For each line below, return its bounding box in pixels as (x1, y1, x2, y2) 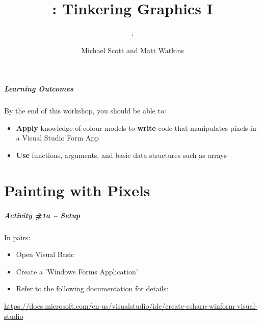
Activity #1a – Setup (4, 210, 81, 220)
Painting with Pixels (4, 179, 150, 200)
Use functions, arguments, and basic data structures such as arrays (16, 150, 227, 160)
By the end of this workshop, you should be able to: (4, 105, 166, 116)
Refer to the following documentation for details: (16, 283, 169, 294)
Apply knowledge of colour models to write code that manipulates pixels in (16, 122, 256, 133)
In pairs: (4, 232, 31, 242)
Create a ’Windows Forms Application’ (16, 266, 138, 276)
